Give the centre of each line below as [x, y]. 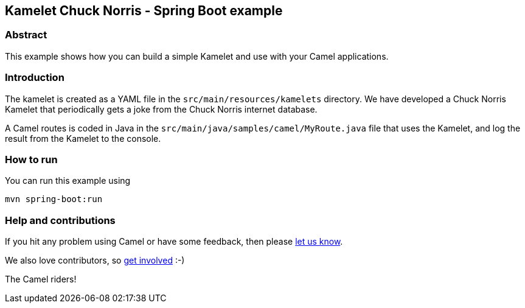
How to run [31, 159]
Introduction [35, 78]
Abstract [26, 35]
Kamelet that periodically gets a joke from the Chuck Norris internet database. [161, 109]
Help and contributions [60, 220]
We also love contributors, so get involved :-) [95, 261]
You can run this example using [68, 181]
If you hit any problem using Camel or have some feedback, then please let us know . [174, 242]
